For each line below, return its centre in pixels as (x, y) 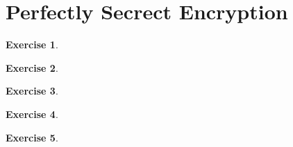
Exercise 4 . (32, 114)
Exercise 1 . (32, 45)
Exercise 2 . (32, 67)
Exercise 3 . (32, 91)
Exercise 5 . (32, 137)
